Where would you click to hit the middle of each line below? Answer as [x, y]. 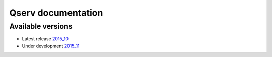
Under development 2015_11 [51, 46]
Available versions [41, 26]
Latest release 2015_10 [45, 39]
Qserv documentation [56, 13]
